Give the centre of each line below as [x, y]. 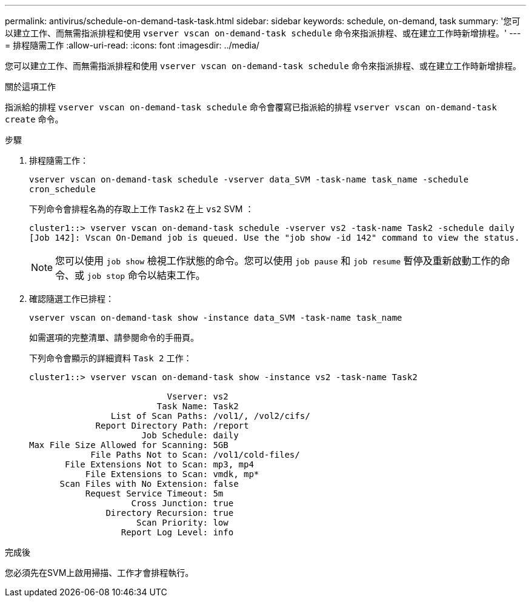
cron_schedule [62, 189]
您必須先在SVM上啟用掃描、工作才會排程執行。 [99, 573]
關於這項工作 [30, 86]
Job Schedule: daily [190, 435]
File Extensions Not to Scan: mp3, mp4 [159, 464]
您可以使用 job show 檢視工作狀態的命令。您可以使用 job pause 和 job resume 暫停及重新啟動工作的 [278, 261]
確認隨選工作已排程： [72, 299]
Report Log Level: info [177, 532]
